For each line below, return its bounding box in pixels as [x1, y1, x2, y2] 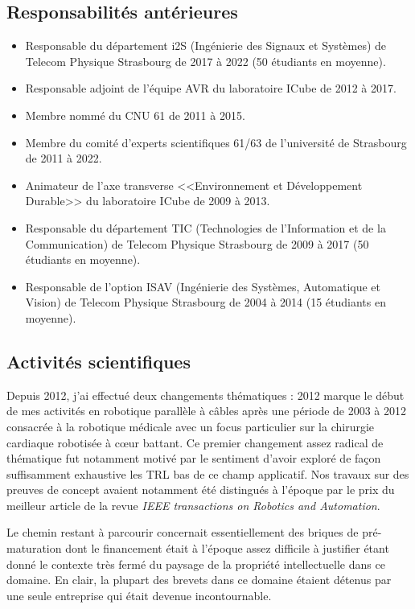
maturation [6, 540, 62, 557]
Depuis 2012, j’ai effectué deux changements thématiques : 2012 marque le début [6, 386, 405, 403]
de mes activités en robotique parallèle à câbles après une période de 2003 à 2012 [6, 402, 407, 419]
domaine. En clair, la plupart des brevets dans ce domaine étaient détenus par [6, 571, 392, 588]
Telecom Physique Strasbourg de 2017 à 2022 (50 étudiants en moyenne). [25, 52, 386, 69]
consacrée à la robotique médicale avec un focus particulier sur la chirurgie [6, 418, 375, 434]
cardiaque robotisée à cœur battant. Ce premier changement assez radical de [6, 434, 384, 451]
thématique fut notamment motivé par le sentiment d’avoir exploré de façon [6, 450, 381, 467]
